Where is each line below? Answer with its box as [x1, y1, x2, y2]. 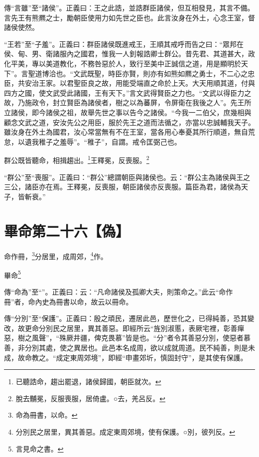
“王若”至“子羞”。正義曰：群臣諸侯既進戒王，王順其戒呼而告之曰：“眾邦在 [4, 38, 244, 49]
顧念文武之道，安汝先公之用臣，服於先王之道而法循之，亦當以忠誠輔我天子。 [4, 117, 255, 127]
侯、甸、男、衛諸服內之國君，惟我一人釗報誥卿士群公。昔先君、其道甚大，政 [4, 48, 255, 59]
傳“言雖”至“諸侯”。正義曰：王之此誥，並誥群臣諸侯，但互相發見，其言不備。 [4, 2, 255, 12]
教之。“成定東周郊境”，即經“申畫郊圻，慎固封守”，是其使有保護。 [31, 352, 248, 362]
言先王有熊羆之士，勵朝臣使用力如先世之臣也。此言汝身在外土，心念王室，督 [4, 12, 255, 22]
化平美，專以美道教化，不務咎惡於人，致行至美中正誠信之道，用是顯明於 [4, 58, 241, 68]
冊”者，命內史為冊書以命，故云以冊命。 [4, 296, 133, 306]
